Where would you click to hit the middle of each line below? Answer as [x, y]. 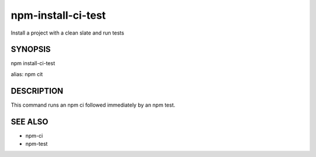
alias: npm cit [27, 74]
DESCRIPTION [37, 91]
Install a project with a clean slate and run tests [68, 33]
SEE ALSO [30, 122]
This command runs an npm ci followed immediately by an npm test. [93, 105]
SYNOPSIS [31, 50]
